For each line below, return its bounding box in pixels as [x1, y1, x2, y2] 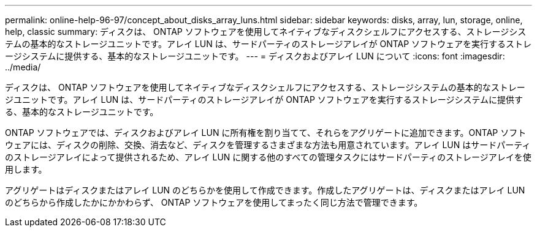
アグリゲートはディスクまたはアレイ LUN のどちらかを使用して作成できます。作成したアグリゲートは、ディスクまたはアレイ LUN [5, 185, 525, 195]
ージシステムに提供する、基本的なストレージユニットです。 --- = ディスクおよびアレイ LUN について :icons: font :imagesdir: [5, 51, 505, 61]
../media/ [5, 62, 41, 72]
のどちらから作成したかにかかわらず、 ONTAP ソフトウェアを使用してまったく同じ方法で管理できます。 [5, 197, 423, 208]
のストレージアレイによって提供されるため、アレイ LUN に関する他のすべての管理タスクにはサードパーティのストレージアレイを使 [5, 152, 531, 162]
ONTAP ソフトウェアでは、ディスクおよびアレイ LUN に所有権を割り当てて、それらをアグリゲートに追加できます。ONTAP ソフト [5, 127, 527, 138]
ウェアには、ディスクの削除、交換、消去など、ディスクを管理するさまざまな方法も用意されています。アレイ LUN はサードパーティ [5, 140, 531, 150]
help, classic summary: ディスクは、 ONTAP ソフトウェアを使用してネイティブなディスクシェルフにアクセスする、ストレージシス [5, 26, 527, 37]
